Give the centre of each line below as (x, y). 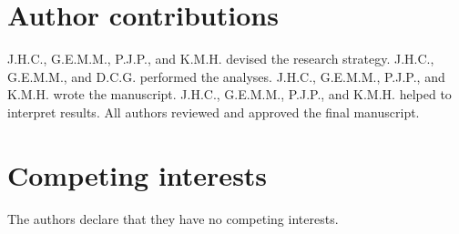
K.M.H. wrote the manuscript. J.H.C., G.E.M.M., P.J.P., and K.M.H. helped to (229, 94)
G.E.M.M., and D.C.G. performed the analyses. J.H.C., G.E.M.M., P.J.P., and (226, 76)
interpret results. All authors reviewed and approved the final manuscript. (214, 112)
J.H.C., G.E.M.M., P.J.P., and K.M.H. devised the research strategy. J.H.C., (221, 59)
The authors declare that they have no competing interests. (173, 218)
